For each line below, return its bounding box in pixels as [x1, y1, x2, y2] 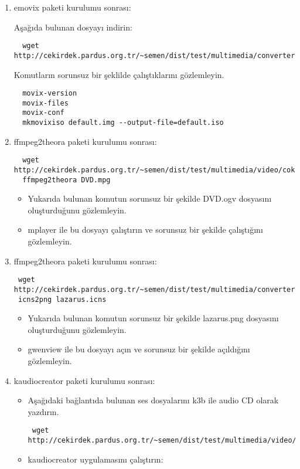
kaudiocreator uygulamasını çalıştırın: [28, 453, 163, 465]
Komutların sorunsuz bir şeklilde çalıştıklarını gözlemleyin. [13, 68, 224, 80]
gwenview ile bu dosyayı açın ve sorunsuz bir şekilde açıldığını [28, 343, 250, 355]
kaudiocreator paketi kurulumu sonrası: [13, 374, 155, 386]
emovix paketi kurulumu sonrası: [13, 1, 131, 13]
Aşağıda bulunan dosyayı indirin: [13, 21, 132, 33]
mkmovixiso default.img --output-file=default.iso [22, 118, 224, 127]
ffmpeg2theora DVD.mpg [22, 175, 111, 184]
